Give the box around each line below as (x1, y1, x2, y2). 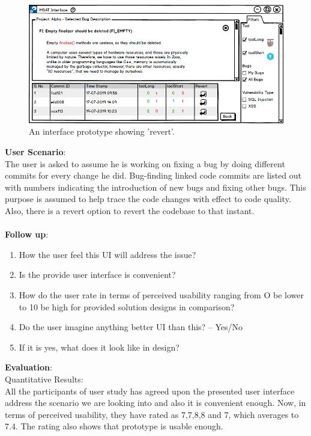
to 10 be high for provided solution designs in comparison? (19, 300, 235, 313)
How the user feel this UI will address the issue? (19, 248, 196, 260)
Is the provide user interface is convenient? (19, 268, 176, 281)
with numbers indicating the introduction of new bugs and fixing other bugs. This (5, 180, 306, 193)
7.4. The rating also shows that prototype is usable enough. (5, 420, 223, 432)
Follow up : (5, 228, 49, 241)
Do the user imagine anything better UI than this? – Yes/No (19, 321, 243, 333)
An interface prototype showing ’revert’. (29, 125, 175, 138)
